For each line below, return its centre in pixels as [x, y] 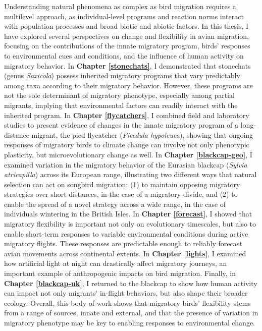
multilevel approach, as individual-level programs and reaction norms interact [124, 16]
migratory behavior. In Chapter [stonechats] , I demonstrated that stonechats [127, 65]
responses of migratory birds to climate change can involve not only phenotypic [127, 145]
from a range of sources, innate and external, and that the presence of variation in [131, 313]
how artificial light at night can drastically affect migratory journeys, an [116, 263]
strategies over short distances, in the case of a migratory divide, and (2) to [121, 194]
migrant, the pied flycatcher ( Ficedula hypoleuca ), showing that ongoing [142, 134]
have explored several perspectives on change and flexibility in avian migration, [126, 36]
